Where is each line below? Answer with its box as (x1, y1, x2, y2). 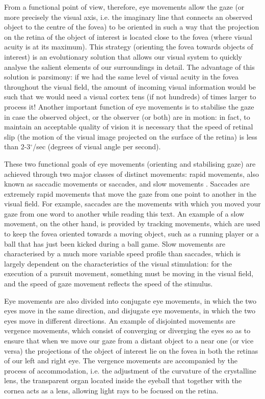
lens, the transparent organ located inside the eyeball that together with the (4, 375, 242, 386)
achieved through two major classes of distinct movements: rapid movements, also (4, 168, 259, 179)
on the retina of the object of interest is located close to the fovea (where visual (4, 31, 252, 42)
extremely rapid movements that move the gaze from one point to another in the (4, 188, 256, 199)
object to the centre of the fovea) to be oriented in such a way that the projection (4, 21, 259, 32)
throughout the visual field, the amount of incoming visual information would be (4, 81, 256, 92)
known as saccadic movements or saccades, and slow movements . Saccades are (4, 178, 250, 189)
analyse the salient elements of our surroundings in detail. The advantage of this (4, 61, 255, 72)
